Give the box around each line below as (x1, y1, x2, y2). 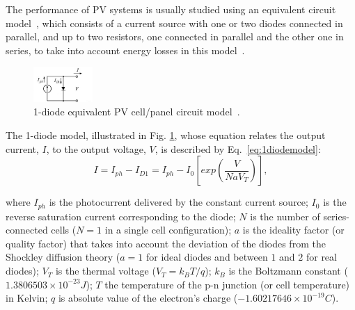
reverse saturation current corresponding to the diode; (6, 209, 236, 223)
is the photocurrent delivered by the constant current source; (49, 195, 308, 209)
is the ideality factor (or (242, 222, 345, 237)
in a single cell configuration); (104, 222, 232, 237)
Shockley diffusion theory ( (6, 250, 120, 264)
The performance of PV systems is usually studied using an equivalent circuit (6, 2, 336, 16)
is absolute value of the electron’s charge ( (58, 291, 238, 305)
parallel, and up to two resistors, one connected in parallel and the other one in (6, 29, 344, 44)
